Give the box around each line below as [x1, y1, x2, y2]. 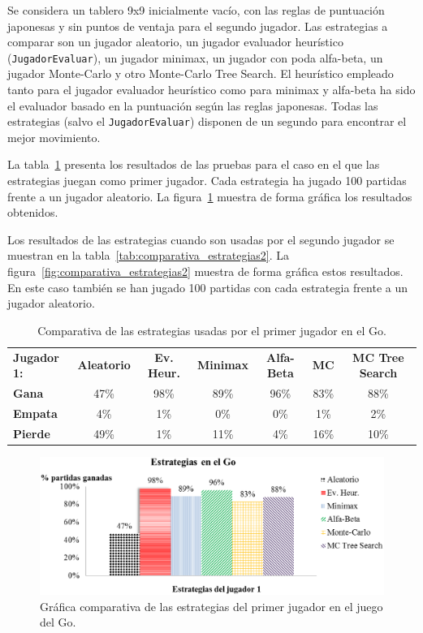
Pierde [13, 424, 50, 441]
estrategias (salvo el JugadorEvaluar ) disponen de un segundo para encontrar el [7, 113, 407, 130]
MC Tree [352, 348, 404, 365]
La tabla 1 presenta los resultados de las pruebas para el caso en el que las [7, 156, 380, 173]
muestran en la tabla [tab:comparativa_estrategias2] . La [7, 247, 290, 264]
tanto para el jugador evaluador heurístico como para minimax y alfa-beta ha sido [7, 81, 416, 98]
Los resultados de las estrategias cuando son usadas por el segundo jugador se [7, 230, 395, 248]
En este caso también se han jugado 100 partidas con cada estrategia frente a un [7, 278, 408, 295]
